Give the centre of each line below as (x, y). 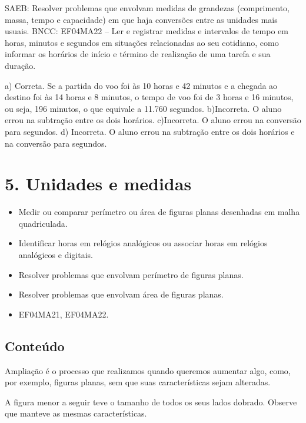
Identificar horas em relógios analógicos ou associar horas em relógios (143, 243)
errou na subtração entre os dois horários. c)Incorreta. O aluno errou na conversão (153, 120)
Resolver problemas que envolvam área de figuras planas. (121, 294)
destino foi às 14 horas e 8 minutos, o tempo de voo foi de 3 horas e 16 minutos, (149, 97)
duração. (20, 65)
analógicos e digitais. (56, 255)
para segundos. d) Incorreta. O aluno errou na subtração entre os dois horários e (150, 131)
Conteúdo (35, 346)
